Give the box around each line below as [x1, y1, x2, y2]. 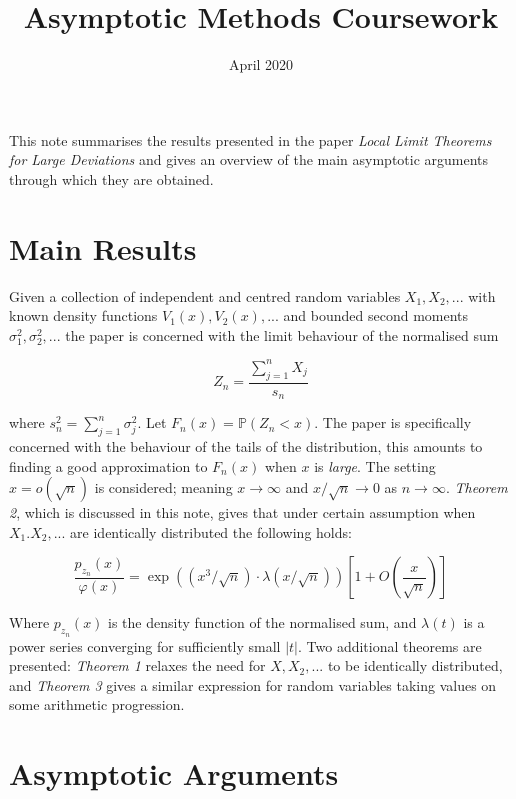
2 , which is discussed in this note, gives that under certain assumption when [9, 502, 476, 523]
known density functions [9, 305, 158, 326]
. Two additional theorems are [298, 635, 482, 656]
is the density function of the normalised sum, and [108, 612, 417, 633]
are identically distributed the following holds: [70, 521, 352, 542]
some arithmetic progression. [9, 694, 185, 715]
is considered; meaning [94, 477, 233, 498]
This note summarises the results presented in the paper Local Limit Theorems [9, 129, 492, 150]
